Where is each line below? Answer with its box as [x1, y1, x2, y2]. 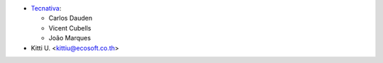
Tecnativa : [30, 4, 62, 12]
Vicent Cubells [48, 23, 91, 32]
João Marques [48, 34, 91, 42]
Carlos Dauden [48, 14, 92, 23]
